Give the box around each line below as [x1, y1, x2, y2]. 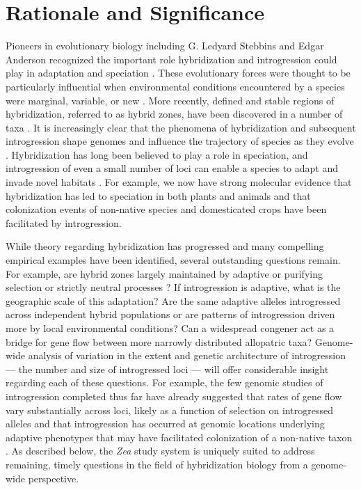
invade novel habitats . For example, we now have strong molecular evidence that [6, 175, 352, 189]
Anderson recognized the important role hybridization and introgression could [6, 52, 337, 66]
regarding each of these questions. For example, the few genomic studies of [6, 375, 323, 390]
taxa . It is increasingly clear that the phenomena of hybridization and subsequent [6, 120, 356, 134]
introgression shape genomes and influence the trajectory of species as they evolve [6, 134, 354, 148]
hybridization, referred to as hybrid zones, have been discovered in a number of [6, 106, 343, 121]
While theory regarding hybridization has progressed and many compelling [6, 239, 324, 253]
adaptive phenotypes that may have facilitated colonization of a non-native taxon [6, 429, 353, 444]
